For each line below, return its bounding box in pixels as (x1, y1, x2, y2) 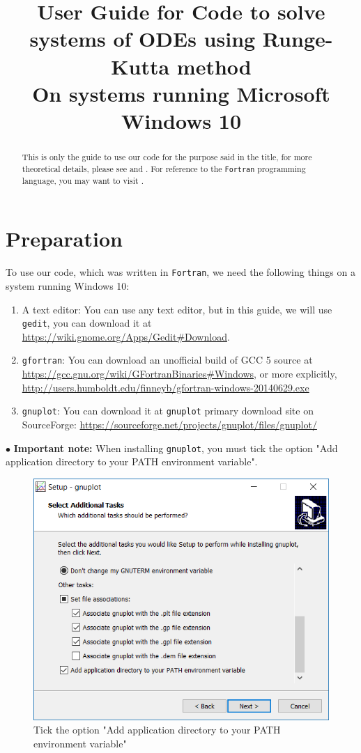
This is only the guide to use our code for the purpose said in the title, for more (22, 150, 312, 162)
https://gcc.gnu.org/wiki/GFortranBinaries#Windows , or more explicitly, (22, 366, 337, 381)
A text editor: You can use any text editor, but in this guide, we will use (22, 302, 332, 316)
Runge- (262, 24, 333, 53)
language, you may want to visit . (22, 174, 144, 186)
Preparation (6, 224, 123, 253)
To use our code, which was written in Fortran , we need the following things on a (6, 265, 355, 279)
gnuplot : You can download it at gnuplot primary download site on (22, 403, 314, 418)
